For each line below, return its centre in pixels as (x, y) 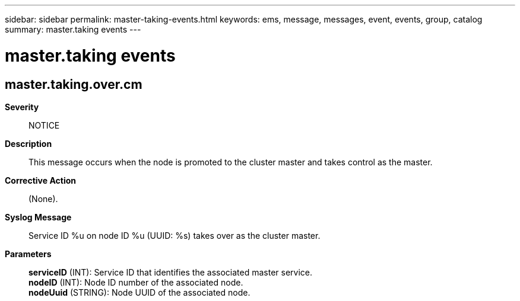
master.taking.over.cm (74, 84)
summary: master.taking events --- (73, 29)
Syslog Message (38, 217)
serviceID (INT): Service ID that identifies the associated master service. (171, 272)
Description (28, 143)
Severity (22, 107)
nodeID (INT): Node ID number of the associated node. (136, 282)
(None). (43, 198)
